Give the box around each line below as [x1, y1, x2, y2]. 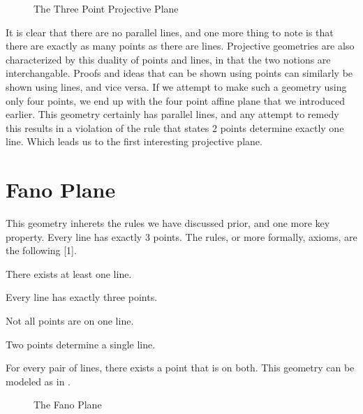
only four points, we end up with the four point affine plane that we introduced [6, 93, 345, 108]
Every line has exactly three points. [6, 290, 158, 304]
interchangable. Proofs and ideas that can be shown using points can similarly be [6, 66, 353, 80]
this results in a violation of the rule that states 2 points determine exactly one [6, 120, 344, 135]
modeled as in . [6, 374, 71, 388]
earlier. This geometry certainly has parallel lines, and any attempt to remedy [6, 107, 339, 121]
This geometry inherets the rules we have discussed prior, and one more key [6, 216, 330, 230]
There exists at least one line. [6, 266, 132, 281]
